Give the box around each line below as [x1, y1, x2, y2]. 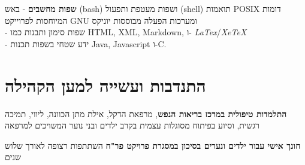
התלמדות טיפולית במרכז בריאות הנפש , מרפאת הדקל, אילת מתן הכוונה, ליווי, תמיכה [5, 107, 287, 120]
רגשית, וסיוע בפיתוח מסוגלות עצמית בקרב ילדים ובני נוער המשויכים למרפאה [5, 119, 259, 132]
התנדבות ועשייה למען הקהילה [5, 72, 206, 97]
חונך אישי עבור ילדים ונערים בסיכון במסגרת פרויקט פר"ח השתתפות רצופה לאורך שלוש [5, 139, 301, 151]
